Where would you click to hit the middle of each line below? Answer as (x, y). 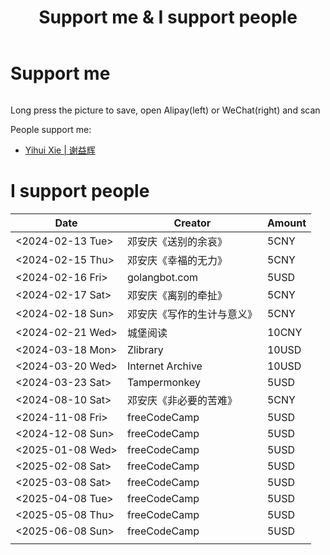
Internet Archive (164, 366)
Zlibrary (145, 349)
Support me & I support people (168, 17)
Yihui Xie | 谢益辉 (60, 150)
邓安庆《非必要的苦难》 (182, 400)
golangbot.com (162, 277)
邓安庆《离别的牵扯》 (177, 295)
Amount (286, 223)
